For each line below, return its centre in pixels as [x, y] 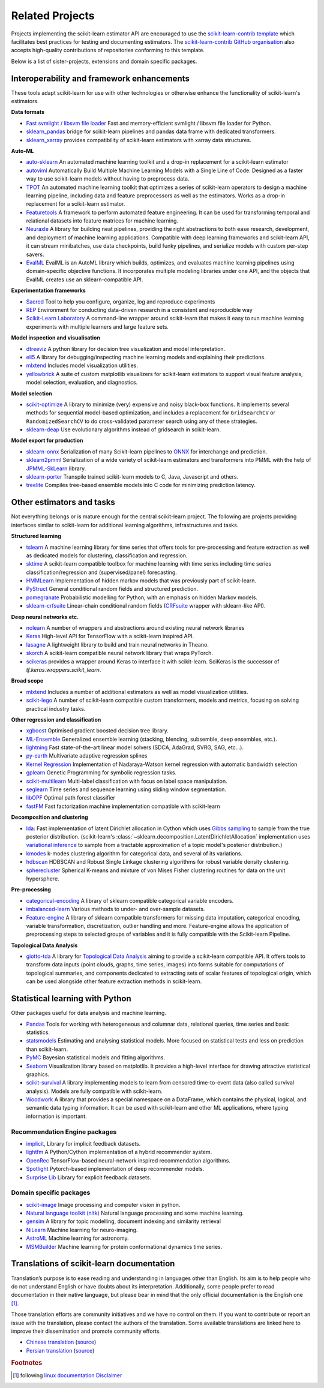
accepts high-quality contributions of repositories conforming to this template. [108, 50]
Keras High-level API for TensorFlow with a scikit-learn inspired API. [110, 636]
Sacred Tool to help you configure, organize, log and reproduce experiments [121, 301]
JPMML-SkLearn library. [56, 468]
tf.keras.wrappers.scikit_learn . [64, 669]
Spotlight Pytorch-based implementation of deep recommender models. [115, 1169]
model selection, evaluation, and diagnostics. [82, 382]
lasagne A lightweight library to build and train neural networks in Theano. [118, 644]
